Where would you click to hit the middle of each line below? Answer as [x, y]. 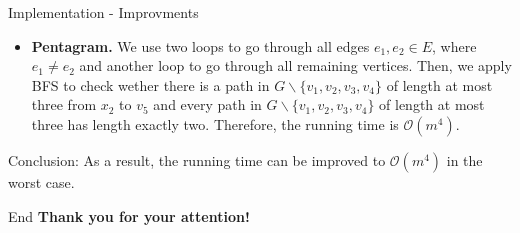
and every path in [207, 104]
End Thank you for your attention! [129, 215]
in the [464, 159]
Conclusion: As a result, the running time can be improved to [197, 159]
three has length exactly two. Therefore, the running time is [215, 123]
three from [64, 104]
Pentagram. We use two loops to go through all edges [200, 45]
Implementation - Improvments [103, 12]
